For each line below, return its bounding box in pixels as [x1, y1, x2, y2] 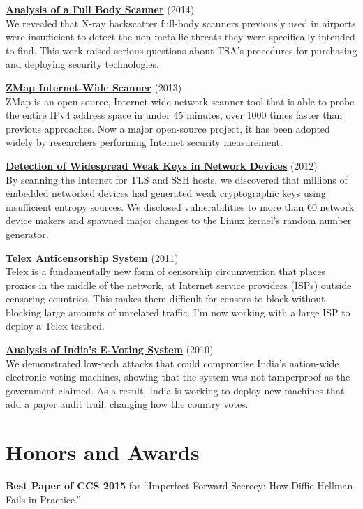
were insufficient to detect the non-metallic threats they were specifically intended [6, 29, 355, 44]
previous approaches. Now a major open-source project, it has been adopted [6, 121, 330, 135]
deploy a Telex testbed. [6, 318, 105, 333]
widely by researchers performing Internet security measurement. [6, 135, 283, 149]
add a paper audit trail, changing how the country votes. [6, 397, 249, 411]
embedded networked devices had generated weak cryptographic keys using [6, 186, 326, 200]
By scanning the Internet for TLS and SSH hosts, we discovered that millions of [6, 172, 348, 186]
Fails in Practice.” [6, 492, 81, 506]
